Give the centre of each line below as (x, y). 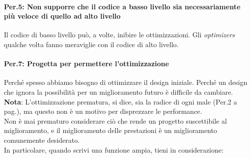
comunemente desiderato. (42, 140)
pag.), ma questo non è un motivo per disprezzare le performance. (103, 111)
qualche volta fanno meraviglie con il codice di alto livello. (91, 44)
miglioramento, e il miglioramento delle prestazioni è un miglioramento (111, 130)
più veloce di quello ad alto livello (62, 16)
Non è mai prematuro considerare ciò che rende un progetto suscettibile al (115, 120)
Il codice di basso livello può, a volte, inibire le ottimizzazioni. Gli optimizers (119, 35)
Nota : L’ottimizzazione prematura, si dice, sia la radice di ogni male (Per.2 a (121, 101)
